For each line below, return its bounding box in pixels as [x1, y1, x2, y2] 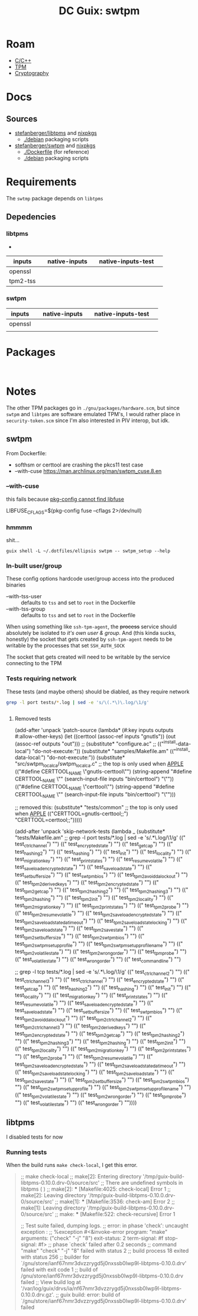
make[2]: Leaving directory [20, 1191, 87, 1198]
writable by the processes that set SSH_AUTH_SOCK [6, 642, 125, 649]
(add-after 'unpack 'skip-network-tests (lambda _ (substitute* [14, 828, 165, 835]
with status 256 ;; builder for [20, 1253, 90, 1260]
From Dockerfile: [6, 449, 47, 456]
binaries [6, 581, 26, 589]
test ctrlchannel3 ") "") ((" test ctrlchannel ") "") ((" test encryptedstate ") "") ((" [14, 976, 184, 985]
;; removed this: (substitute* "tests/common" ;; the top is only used [14, 803, 178, 811]
